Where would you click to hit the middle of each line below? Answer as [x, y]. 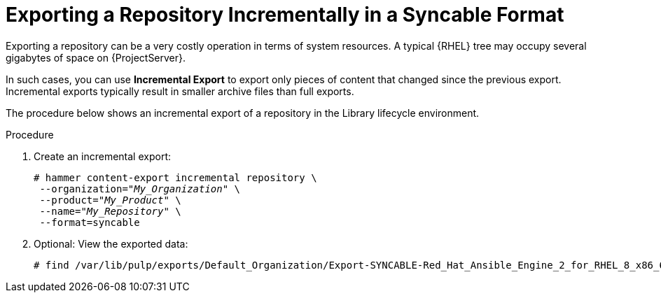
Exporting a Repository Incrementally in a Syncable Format [285, 15]
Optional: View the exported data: [111, 243]
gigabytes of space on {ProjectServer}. [96, 57]
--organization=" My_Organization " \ [140, 189]
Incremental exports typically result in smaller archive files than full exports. [180, 91]
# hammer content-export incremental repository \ [175, 177]
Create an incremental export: [102, 156]
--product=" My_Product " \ [110, 200]
